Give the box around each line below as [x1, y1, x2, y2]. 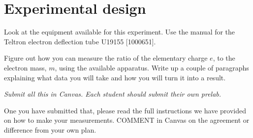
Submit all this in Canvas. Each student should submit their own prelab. [4, 89, 221, 99]
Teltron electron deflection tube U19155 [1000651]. [4, 36, 156, 46]
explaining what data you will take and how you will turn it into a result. [4, 72, 226, 82]
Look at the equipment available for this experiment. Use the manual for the [4, 27, 235, 37]
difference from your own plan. [4, 124, 96, 135]
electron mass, [4, 62, 47, 72]
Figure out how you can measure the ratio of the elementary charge [4, 53, 208, 63]
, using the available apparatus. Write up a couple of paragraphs [55, 62, 249, 72]
